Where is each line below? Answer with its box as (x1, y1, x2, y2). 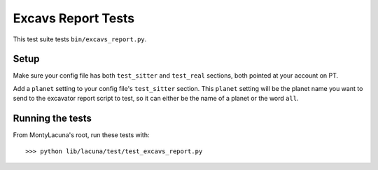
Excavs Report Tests (13, 10, 135, 26)
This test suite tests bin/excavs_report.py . (13, 35, 147, 43)
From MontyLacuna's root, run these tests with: (13, 131, 150, 139)
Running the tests (13, 113, 92, 125)
